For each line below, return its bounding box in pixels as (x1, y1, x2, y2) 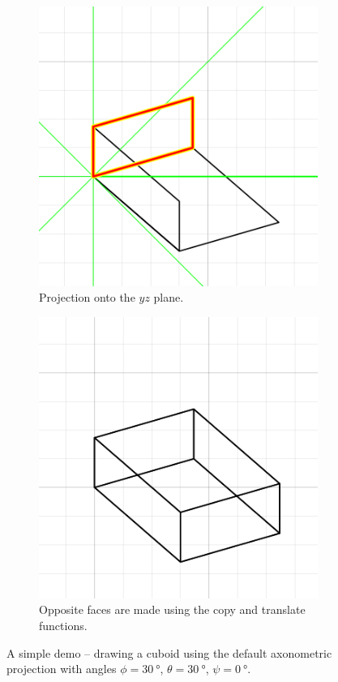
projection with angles (6, 660, 117, 677)
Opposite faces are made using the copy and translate (39, 601, 306, 618)
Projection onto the (39, 289, 135, 306)
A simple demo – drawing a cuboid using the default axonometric (6, 644, 332, 661)
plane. (153, 289, 184, 306)
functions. (39, 616, 88, 633)
